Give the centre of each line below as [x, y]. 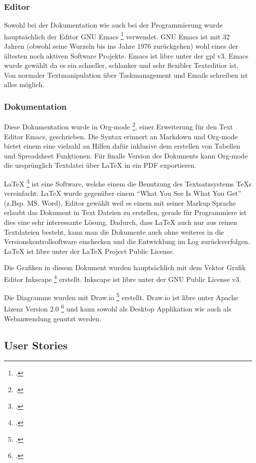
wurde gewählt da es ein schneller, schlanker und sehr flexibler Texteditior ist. [121, 65]
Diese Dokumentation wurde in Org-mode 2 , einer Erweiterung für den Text [119, 126]
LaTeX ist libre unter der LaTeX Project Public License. [89, 251]
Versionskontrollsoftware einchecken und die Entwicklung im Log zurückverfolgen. [127, 241]
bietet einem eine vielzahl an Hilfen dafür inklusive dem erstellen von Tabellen [122, 146]
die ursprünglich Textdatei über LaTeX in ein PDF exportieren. [100, 165]
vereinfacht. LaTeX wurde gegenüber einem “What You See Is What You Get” [123, 193]
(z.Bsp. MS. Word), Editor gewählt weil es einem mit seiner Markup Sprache [120, 202]
